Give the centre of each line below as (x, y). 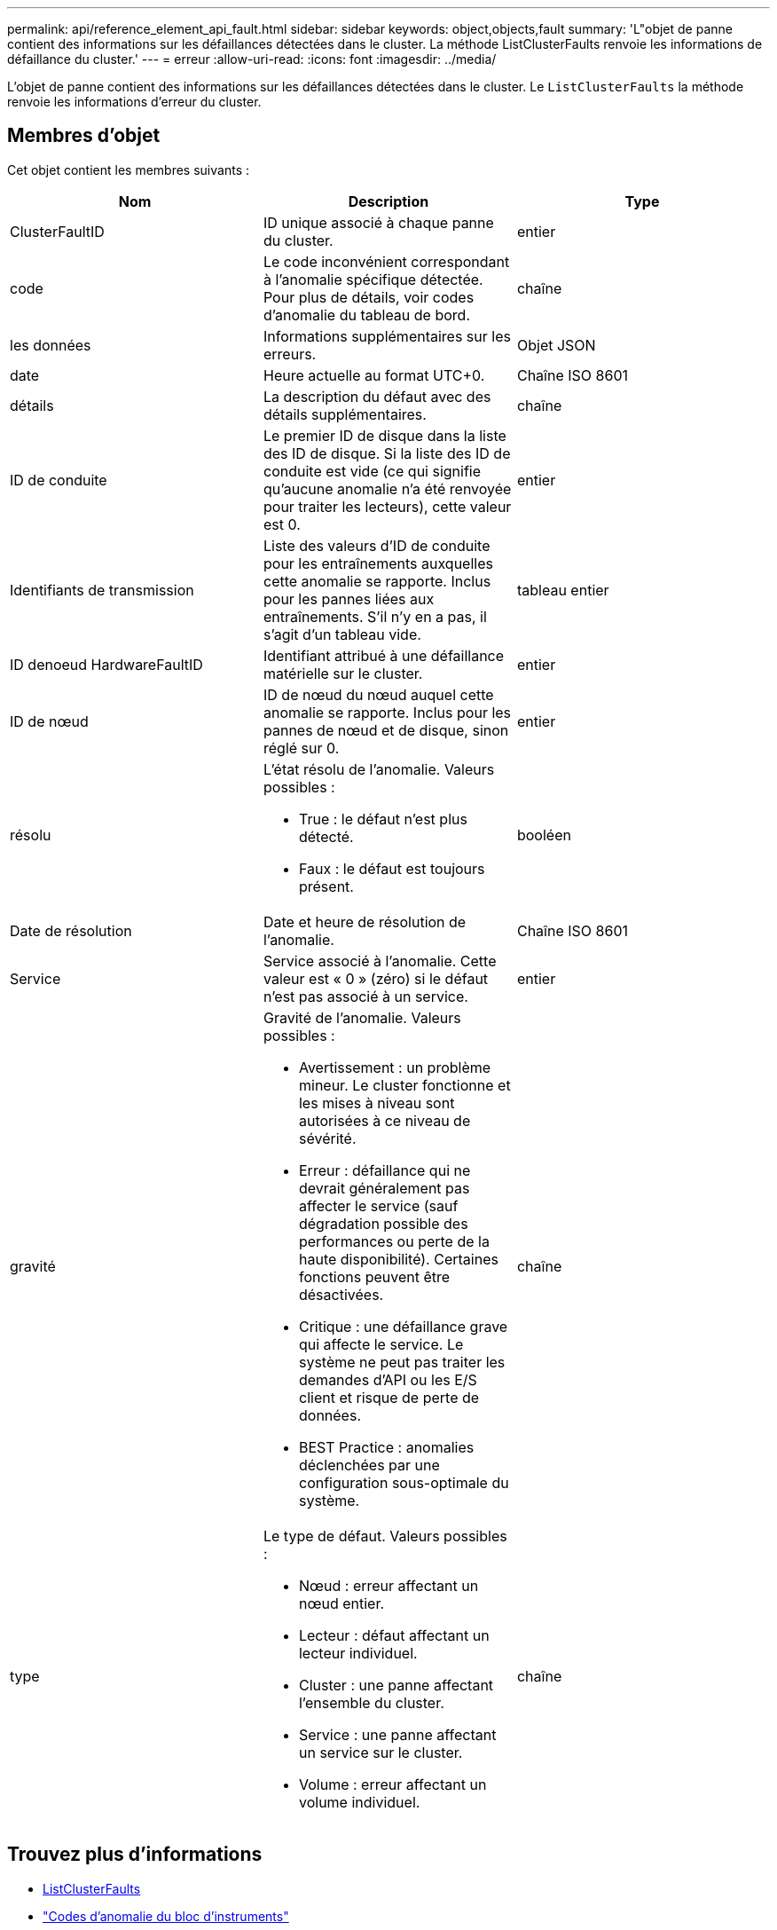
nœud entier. (341, 1603)
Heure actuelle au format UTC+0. (374, 375)
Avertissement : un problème (395, 1067)
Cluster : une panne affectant (396, 1685)
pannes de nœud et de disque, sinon (386, 730)
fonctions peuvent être (374, 1276)
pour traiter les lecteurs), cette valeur (387, 506)
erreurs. (290, 354)
